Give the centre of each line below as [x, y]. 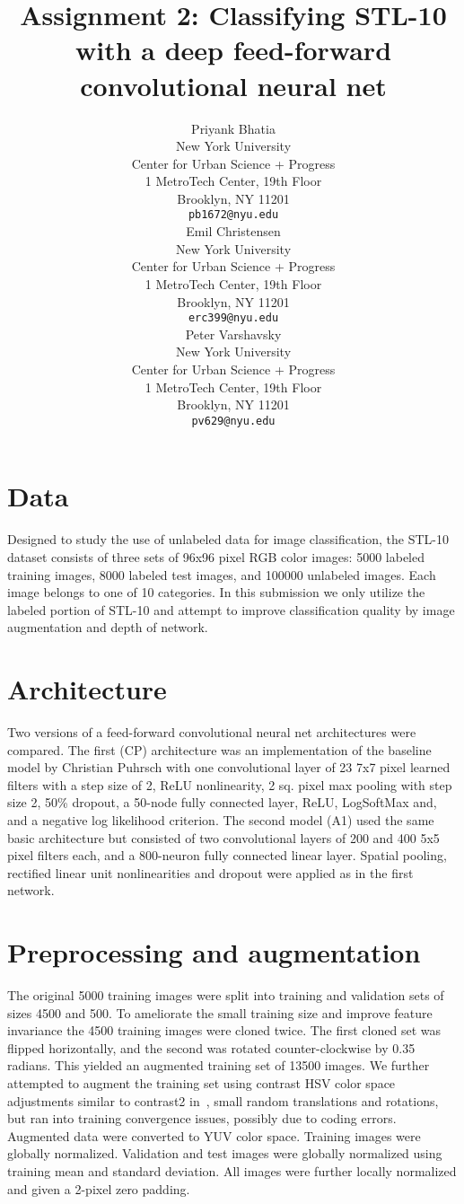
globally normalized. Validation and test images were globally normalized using [225, 1153]
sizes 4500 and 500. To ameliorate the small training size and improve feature [220, 1012]
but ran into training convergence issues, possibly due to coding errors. [202, 1118]
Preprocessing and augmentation [214, 952]
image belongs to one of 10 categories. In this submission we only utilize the [216, 592]
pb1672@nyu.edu [233, 215]
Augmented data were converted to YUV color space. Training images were [214, 1135]
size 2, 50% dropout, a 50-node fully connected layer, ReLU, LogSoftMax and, [222, 802]
